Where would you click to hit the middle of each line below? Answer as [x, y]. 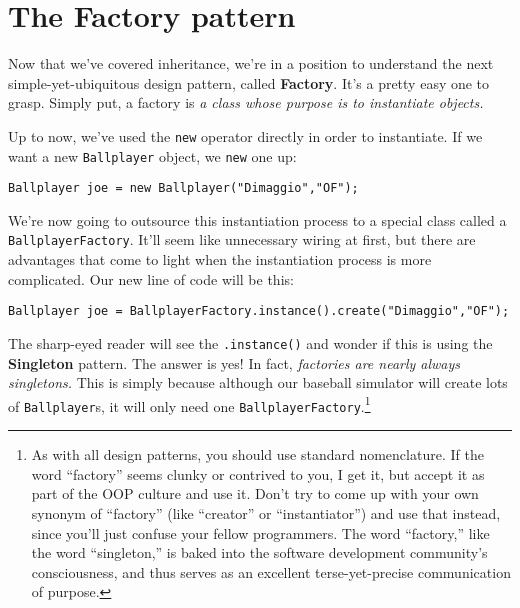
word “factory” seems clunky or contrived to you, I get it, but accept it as [258, 473]
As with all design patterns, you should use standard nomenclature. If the [257, 454]
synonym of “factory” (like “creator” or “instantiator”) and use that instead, [266, 512]
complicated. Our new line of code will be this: [151, 278]
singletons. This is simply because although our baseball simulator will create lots [258, 382]
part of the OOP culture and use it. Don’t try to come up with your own [255, 493]
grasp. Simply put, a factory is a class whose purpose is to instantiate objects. [246, 102]
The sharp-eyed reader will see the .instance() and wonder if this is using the [250, 342]
